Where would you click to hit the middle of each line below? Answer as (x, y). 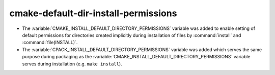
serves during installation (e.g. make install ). (72, 64)
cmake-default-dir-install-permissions (93, 13)
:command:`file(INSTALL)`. (50, 43)
